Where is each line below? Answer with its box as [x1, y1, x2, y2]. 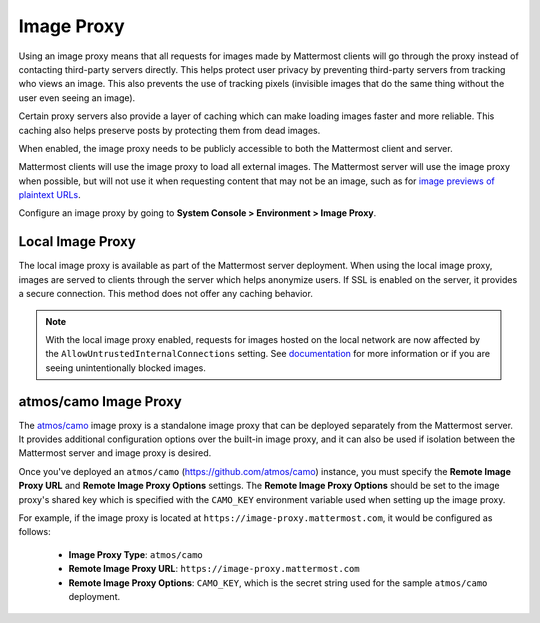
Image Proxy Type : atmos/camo [68, 548, 204, 560]
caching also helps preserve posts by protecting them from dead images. [18, 124, 321, 136]
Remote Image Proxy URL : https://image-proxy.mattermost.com [68, 563, 360, 575]
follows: [18, 526, 51, 538]
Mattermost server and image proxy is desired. [18, 447, 212, 459]
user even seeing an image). [18, 91, 136, 104]
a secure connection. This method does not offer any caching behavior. [18, 288, 314, 300]
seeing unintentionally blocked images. [45, 361, 207, 374]
